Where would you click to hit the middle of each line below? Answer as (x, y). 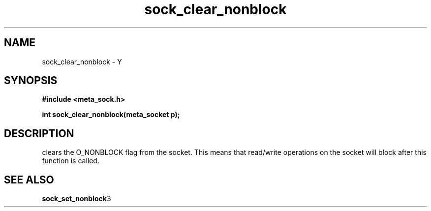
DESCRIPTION (39, 133)
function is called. (71, 161)
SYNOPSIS (31, 81)
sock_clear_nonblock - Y (82, 61)
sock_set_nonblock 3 (77, 199)
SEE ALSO (29, 180)
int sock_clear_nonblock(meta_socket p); (111, 115)
